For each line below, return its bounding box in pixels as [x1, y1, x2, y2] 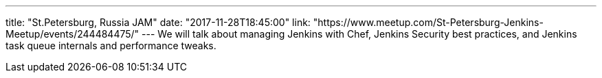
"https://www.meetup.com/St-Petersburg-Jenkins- [313, 16, 544, 28]
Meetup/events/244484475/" [5, 28, 140, 40]
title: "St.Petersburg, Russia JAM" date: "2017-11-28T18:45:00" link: [5, 16, 311, 28]
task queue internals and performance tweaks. [5, 40, 216, 51]
